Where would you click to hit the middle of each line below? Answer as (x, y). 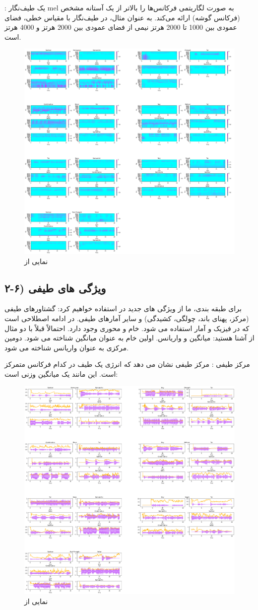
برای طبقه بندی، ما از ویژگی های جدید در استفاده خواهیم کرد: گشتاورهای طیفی (123, 308)
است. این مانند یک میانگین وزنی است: (61, 373)
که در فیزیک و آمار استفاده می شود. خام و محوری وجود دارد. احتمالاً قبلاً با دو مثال (127, 328)
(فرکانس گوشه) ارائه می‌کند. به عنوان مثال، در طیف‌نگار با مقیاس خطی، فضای (122, 17)
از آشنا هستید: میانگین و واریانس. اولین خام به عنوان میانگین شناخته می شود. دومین (129, 338)
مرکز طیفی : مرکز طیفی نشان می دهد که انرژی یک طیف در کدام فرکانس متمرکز (127, 364)
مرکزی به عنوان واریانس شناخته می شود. (67, 347)
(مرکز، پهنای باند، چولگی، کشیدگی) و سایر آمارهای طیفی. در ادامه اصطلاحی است (127, 318)
